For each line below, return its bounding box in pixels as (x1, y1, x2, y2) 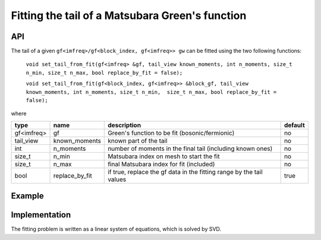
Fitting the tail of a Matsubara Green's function (11, 9, 247, 22)
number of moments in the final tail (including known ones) (108, 144, 273, 153)
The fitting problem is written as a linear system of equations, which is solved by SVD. (11, 226, 222, 233)
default (284, 121, 306, 129)
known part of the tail (108, 137, 168, 145)
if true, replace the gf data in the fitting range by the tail (108, 168, 263, 176)
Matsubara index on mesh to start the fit (108, 152, 220, 160)
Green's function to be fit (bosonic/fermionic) (108, 128, 235, 137)
